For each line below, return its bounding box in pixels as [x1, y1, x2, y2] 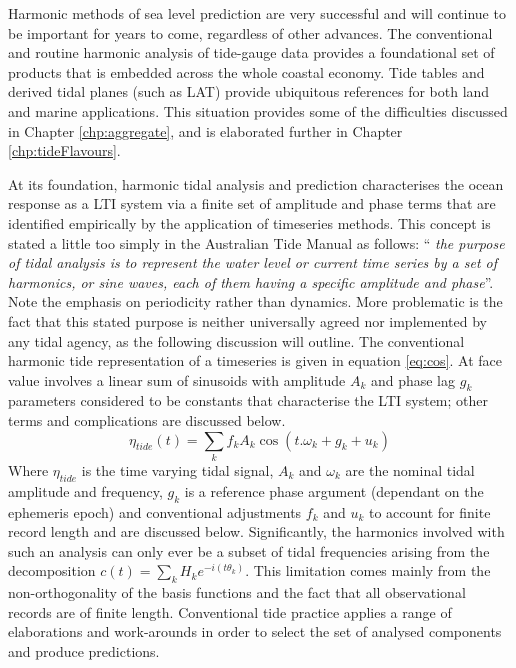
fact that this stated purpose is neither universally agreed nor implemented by [8, 310, 487, 331]
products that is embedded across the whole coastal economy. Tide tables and [8, 61, 485, 82]
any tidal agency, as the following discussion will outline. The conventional [8, 330, 465, 351]
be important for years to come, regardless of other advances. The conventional [8, 22, 493, 43]
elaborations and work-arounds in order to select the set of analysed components [8, 621, 502, 642]
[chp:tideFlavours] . [8, 140, 121, 161]
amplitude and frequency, [8, 480, 163, 501]
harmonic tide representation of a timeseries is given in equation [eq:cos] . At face [8, 350, 503, 371]
